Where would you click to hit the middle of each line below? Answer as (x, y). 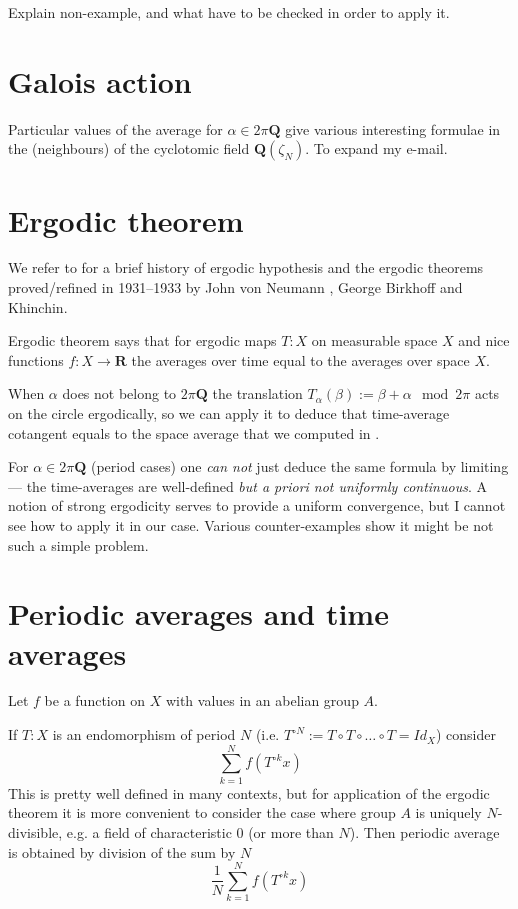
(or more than (291, 831)
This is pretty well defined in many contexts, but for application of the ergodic (249, 792)
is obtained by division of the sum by (122, 851)
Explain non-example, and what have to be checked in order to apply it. (229, 12)
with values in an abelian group (262, 700)
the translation (257, 393)
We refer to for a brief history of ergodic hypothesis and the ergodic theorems (246, 267)
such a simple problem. (78, 544)
